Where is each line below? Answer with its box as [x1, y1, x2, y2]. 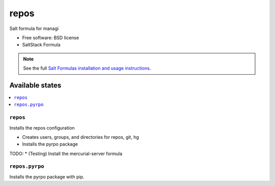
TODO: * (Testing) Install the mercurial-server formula [9, 150, 122, 157]
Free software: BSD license [22, 35, 79, 41]
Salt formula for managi [9, 25, 59, 32]
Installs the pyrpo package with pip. [9, 173, 85, 180]
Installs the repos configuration [9, 125, 75, 131]
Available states [9, 81, 62, 89]
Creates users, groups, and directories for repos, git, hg [22, 134, 140, 140]
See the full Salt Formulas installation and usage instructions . [23, 65, 151, 71]
